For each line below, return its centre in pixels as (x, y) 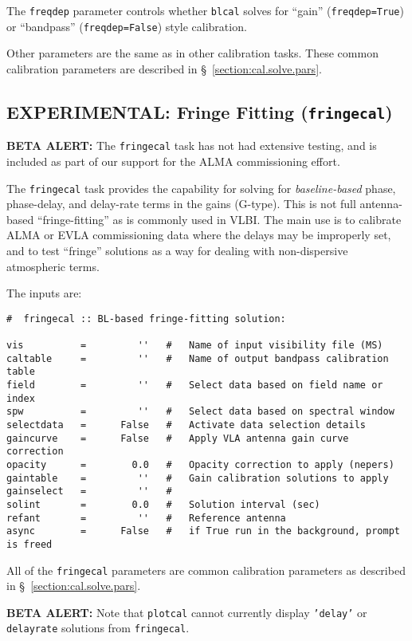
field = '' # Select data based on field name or (195, 385)
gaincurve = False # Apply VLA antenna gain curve (178, 438)
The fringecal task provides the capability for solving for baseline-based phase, (201, 188)
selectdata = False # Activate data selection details (186, 425)
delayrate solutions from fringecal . (98, 628)
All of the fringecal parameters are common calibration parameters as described (206, 570)
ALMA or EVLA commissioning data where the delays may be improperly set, (199, 235)
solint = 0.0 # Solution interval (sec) (163, 504)
